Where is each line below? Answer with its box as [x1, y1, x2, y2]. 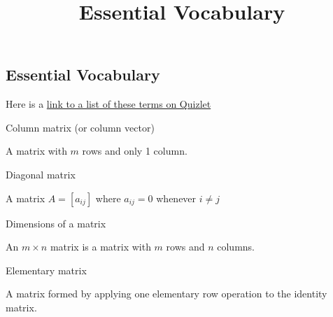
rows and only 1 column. [82, 143, 187, 158]
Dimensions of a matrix [6, 216, 106, 230]
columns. [217, 239, 255, 254]
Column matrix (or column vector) [6, 120, 155, 134]
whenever [156, 190, 197, 205]
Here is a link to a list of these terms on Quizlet [6, 97, 211, 111]
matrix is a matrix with [50, 239, 151, 254]
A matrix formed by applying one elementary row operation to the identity [6, 286, 327, 301]
